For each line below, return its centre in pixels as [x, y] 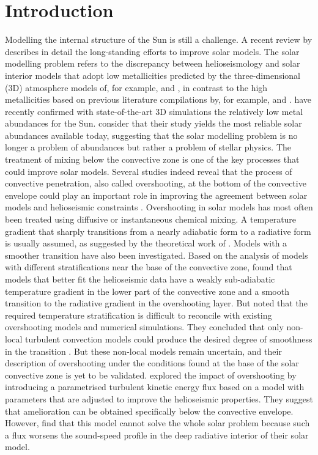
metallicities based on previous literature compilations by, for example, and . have [158, 99]
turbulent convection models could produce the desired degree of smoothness [169, 338]
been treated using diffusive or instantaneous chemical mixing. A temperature [151, 219]
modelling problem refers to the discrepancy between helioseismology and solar [153, 63]
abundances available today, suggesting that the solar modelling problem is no [151, 135]
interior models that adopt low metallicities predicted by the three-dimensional [153, 75]
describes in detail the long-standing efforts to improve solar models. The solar [152, 51]
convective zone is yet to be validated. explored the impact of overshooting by [151, 375]
